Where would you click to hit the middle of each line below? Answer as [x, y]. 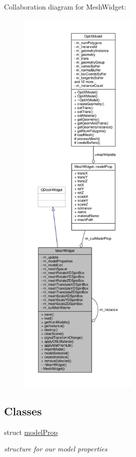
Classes [23, 411]
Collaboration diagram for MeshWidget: [65, 7]
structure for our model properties [56, 449]
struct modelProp [31, 432]
